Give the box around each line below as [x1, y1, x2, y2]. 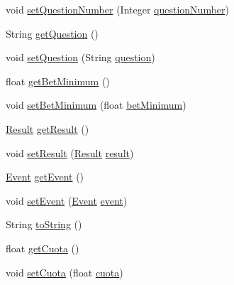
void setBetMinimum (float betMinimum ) [6, 97, 186, 112]
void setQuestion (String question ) [6, 50, 155, 65]
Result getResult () [6, 121, 89, 136]
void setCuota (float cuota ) [6, 264, 123, 279]
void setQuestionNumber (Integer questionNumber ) [6, 2, 230, 16]
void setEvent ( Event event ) [6, 193, 128, 208]
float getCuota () [6, 240, 79, 255]
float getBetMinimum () [6, 73, 110, 88]
